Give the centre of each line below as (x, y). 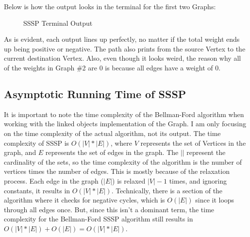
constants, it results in (37, 190)
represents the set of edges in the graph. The (112, 152)
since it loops (215, 200)
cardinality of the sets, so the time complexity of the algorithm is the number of (123, 161)
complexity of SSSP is (37, 143)
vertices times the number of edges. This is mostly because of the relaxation (117, 171)
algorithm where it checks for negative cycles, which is (84, 200)
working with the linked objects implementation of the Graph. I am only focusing (125, 124)
